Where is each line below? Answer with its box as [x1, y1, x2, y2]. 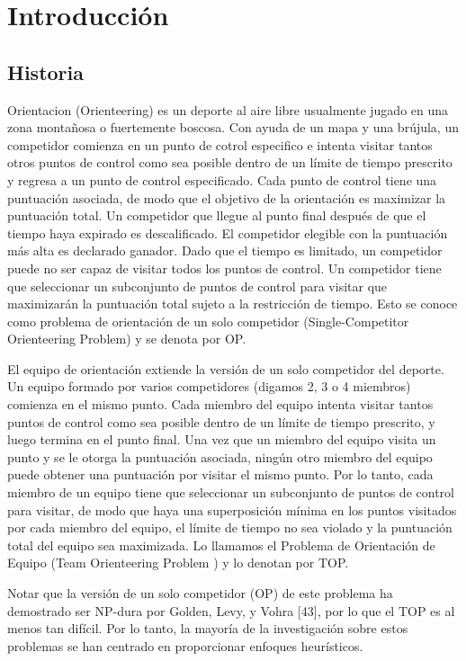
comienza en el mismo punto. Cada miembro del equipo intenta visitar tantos [7, 395, 434, 414]
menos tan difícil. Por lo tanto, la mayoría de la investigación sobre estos [7, 619, 408, 638]
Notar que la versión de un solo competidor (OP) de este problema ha [7, 584, 393, 603]
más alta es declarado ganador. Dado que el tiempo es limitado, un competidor [7, 241, 443, 260]
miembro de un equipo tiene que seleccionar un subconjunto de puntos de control [7, 483, 454, 502]
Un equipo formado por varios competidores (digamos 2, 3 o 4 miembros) [7, 377, 411, 396]
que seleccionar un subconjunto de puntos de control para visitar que [7, 276, 388, 295]
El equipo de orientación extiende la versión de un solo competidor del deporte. [7, 359, 444, 378]
